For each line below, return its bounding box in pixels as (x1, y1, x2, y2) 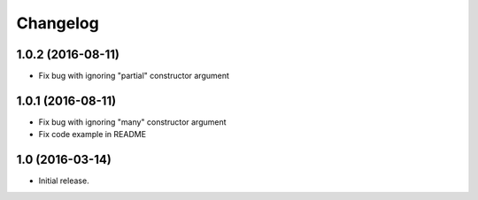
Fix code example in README (38, 129, 146, 140)
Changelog (16, 13, 99, 33)
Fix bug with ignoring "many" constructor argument (38, 116, 227, 127)
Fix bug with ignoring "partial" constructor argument (38, 71, 230, 81)
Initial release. (38, 175, 89, 186)
